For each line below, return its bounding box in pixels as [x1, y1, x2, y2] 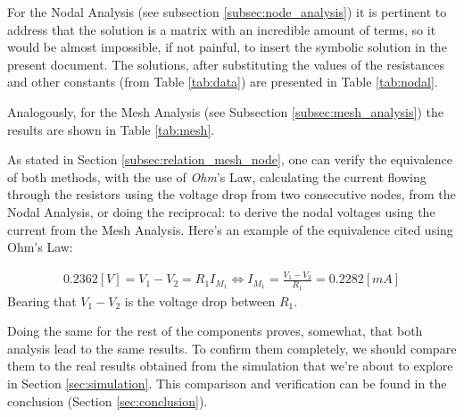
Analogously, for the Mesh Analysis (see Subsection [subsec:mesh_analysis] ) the [7, 102, 443, 121]
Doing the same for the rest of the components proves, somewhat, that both [7, 321, 423, 340]
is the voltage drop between [124, 291, 276, 310]
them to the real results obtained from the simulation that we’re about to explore [7, 356, 453, 375]
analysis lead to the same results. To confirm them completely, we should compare [7, 338, 457, 357]
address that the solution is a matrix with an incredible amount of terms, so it [7, 20, 436, 38]
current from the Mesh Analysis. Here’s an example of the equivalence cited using [7, 220, 453, 238]
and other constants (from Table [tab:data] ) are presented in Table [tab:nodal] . [7, 72, 438, 91]
